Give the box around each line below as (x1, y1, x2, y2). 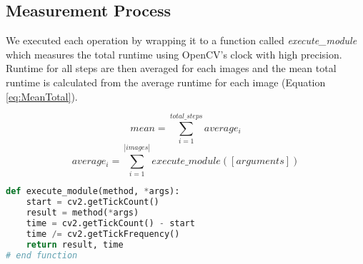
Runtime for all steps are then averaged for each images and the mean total (6, 61, 337, 76)
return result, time (26, 239, 124, 250)
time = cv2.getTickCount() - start (26, 218, 195, 229)
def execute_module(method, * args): (6, 186, 180, 197)
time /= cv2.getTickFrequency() (26, 228, 180, 239)
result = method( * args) (26, 208, 139, 218)
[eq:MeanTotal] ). (6, 88, 78, 103)
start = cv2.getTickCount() (26, 197, 159, 208)
